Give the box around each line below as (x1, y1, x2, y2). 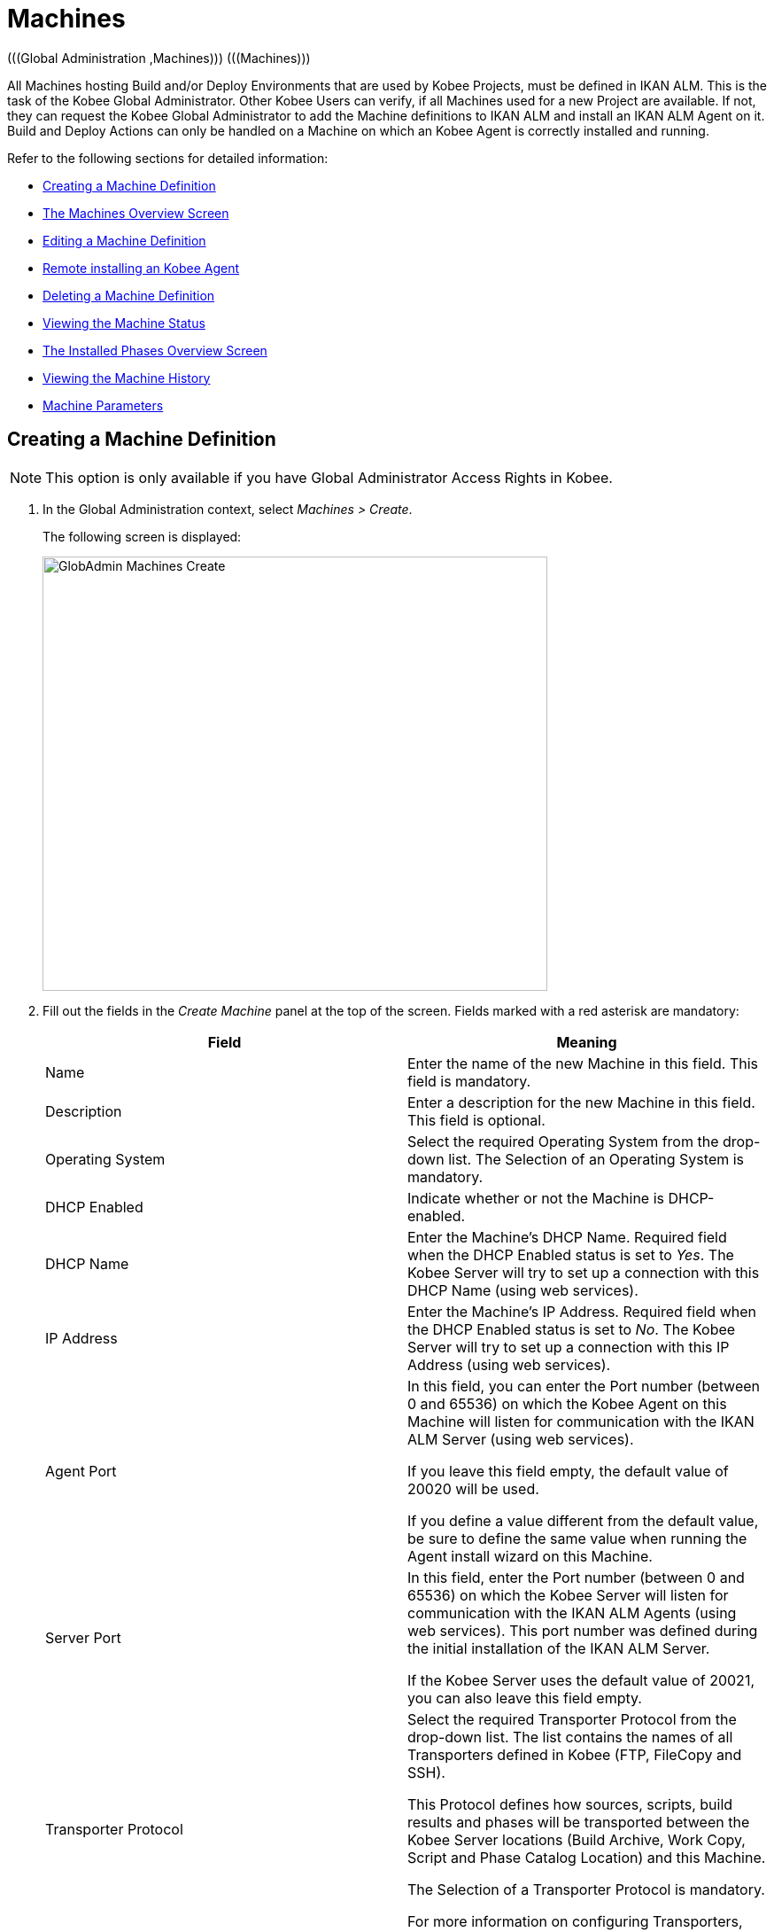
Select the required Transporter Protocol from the (407, 1710, 737, 1728)
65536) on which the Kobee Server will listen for (407, 1585, 729, 1604)
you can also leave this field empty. (407, 1688, 642, 1707)
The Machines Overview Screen (43, 205, 229, 221)
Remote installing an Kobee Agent (43, 260, 240, 276)
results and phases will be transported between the (407, 1812, 750, 1831)
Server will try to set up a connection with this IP (407, 1337, 730, 1356)
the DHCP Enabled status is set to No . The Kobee (407, 1320, 736, 1338)
